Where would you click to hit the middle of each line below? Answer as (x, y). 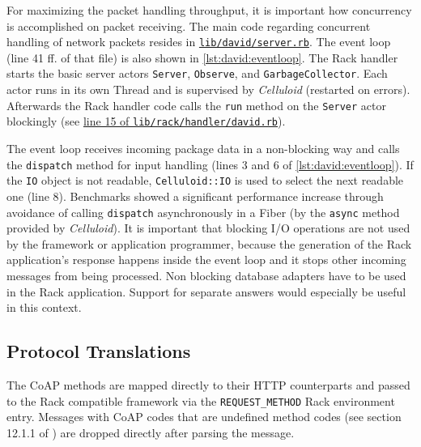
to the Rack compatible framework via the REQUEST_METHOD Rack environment (201, 400)
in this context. (44, 307)
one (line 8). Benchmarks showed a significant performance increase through (195, 196)
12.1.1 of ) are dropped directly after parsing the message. (151, 432)
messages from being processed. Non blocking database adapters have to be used (206, 275)
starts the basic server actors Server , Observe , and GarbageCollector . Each (197, 73)
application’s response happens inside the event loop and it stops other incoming (206, 260)
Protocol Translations (99, 351)
